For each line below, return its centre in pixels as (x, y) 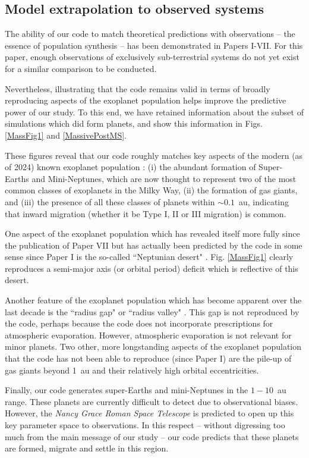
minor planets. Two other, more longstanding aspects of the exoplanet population (153, 346)
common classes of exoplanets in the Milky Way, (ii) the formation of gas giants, (151, 190)
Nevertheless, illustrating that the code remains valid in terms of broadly (138, 88)
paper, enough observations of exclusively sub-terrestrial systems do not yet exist (152, 57)
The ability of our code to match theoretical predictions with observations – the (150, 34)
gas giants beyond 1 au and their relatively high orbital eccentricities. (132, 370)
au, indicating (264, 201)
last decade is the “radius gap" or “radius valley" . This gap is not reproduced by (152, 311)
